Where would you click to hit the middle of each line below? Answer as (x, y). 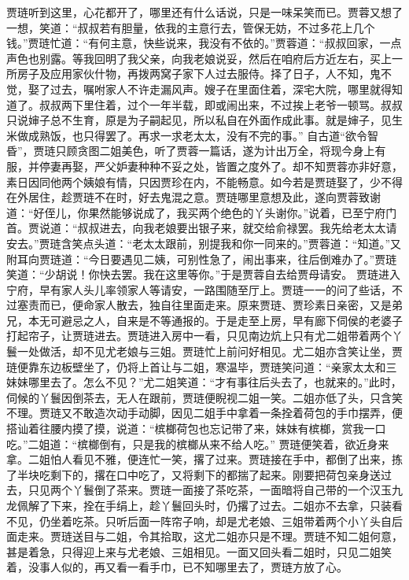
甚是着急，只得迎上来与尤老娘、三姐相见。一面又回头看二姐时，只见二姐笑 (199, 551)
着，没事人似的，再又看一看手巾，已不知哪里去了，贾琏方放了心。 (177, 567)
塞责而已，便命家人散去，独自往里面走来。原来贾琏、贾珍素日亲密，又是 (204, 305)
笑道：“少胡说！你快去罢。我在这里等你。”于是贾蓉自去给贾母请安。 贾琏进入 (203, 274)
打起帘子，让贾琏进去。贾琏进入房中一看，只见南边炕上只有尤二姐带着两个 (199, 336)
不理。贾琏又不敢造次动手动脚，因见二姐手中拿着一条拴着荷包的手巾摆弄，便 (204, 413)
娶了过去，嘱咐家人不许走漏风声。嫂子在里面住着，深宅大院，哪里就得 (210, 89)
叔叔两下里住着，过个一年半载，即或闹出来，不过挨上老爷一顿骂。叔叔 (221, 104)
